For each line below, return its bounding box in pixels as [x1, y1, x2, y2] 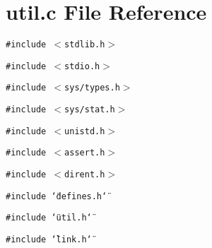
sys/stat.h [64, 105, 115, 115]
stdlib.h [64, 40, 105, 50]
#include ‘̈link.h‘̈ [6, 235, 92, 245]
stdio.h [64, 61, 100, 71]
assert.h [64, 148, 105, 158]
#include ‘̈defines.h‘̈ [6, 191, 107, 201]
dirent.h [64, 170, 105, 180]
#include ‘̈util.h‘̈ [6, 213, 92, 223]
